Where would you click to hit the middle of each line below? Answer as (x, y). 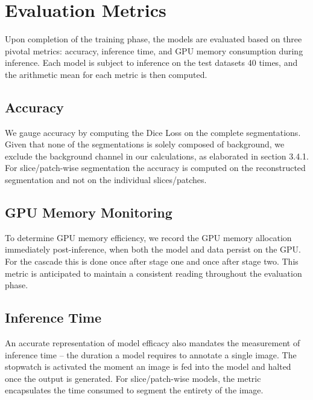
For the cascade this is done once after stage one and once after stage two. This (152, 261)
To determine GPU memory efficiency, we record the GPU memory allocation (148, 237)
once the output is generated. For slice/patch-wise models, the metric (133, 378)
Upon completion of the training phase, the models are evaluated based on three (153, 39)
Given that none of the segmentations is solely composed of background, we (145, 144)
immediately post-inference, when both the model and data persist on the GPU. (153, 249)
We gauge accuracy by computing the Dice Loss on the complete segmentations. (153, 132)
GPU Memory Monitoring (89, 212)
